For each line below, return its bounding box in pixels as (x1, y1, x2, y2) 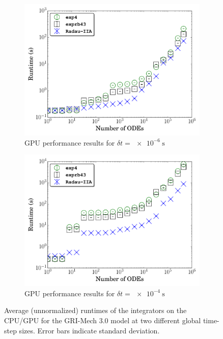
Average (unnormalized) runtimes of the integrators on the (4, 305, 187, 316)
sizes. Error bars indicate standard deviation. (19, 325, 160, 335)
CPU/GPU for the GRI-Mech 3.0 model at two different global (4, 315, 201, 325)
